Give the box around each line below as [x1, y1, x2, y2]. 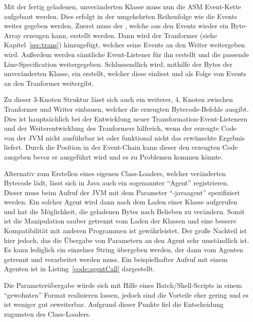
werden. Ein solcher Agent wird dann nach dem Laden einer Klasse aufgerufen [4, 197, 237, 207]
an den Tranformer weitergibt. [4, 78, 94, 88]
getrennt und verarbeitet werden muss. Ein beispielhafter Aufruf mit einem [4, 254, 228, 264]
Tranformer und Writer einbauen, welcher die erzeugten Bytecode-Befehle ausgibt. [4, 103, 249, 114]
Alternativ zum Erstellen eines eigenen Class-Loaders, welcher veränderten [4, 168, 226, 178]
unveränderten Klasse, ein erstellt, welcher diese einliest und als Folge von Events [4, 68, 247, 79]
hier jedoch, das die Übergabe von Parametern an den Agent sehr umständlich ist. [4, 235, 249, 245]
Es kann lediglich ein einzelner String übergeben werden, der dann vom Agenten [4, 244, 243, 255]
